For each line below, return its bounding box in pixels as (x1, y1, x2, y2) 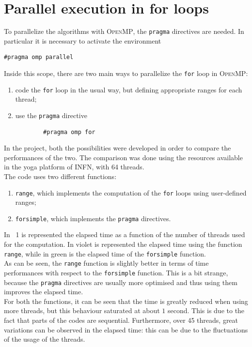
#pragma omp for (43, 128, 95, 136)
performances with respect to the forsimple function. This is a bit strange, (4, 267, 228, 277)
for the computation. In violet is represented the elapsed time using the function (4, 239, 242, 249)
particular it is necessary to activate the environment (4, 35, 161, 45)
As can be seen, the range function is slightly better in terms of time (4, 258, 209, 268)
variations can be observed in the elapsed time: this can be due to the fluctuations (4, 324, 248, 334)
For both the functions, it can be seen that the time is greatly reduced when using (4, 296, 248, 306)
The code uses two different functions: (4, 171, 117, 181)
